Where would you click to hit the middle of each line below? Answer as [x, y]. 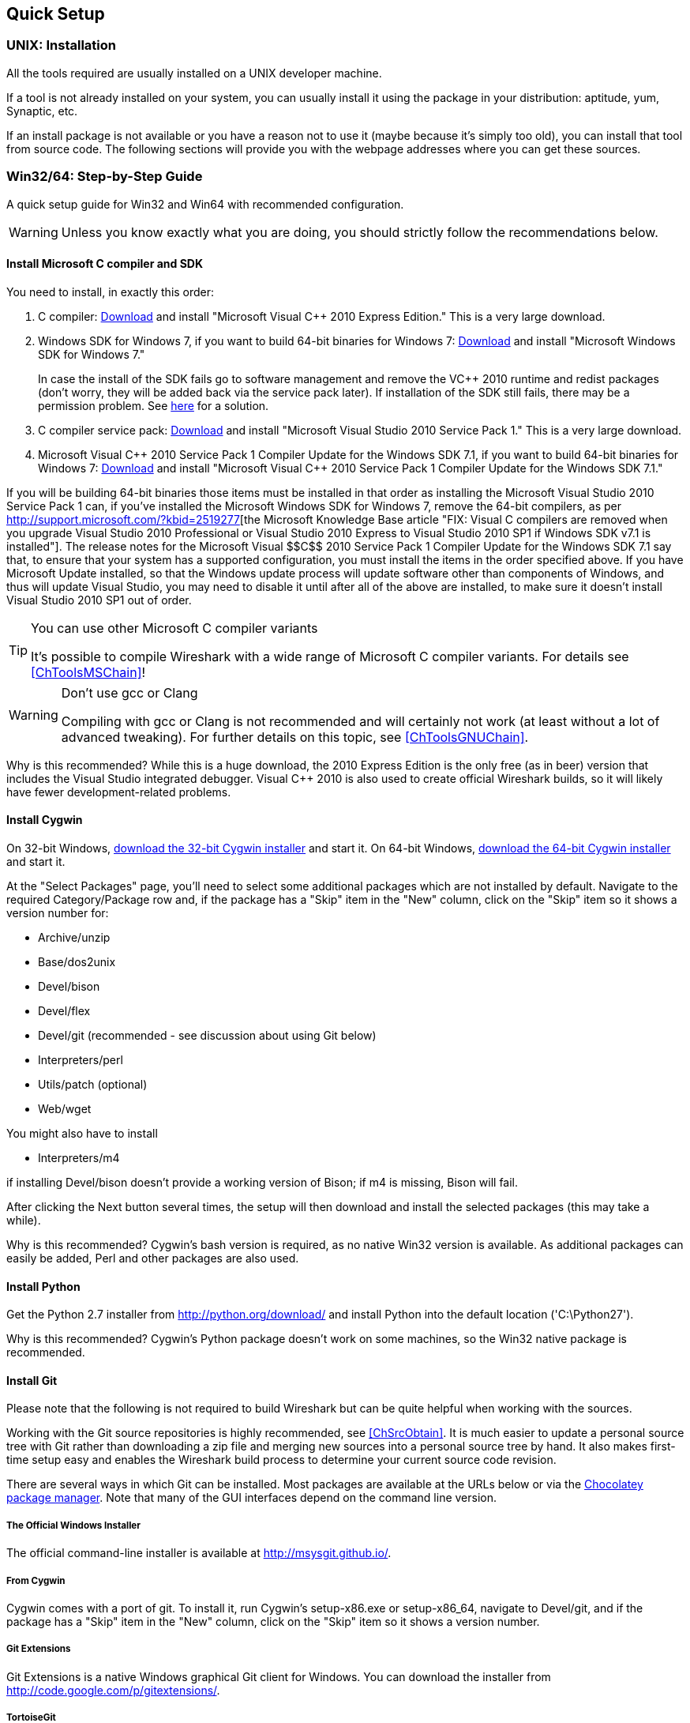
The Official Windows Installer [73, 1525]
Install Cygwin [45, 820]
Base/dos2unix [77, 961]
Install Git [32, 1380]
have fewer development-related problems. [119, 792]
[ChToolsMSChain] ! [88, 672]
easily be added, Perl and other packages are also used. [153, 1258]
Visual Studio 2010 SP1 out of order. [99, 600]
